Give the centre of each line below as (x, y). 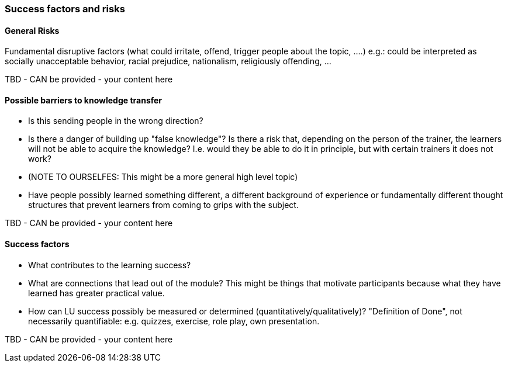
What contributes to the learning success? (110, 265)
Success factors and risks (65, 9)
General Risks (32, 30)
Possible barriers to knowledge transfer (84, 100)
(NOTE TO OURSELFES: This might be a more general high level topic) (163, 177)
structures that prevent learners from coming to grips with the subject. (163, 205)
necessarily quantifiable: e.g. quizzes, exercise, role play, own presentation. (174, 321)
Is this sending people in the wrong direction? (116, 121)
